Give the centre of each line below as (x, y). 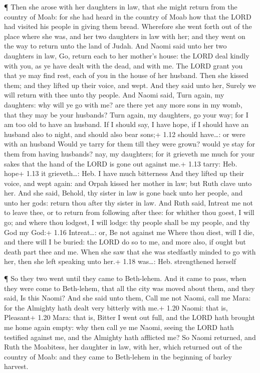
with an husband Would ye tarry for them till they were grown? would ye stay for (129, 144)
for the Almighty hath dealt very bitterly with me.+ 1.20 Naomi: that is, (116, 307)
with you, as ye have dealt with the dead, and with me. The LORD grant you (123, 65)
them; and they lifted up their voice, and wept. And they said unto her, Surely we (130, 85)
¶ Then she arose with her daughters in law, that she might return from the (121, 6)
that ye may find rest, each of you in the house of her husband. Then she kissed (126, 75)
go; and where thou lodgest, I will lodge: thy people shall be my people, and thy (127, 222)
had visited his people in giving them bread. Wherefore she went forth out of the (128, 26)
